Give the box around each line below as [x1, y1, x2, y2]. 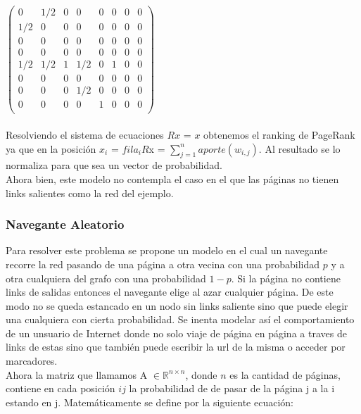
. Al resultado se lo [258, 141, 341, 156]
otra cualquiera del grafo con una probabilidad [6, 270, 206, 285]
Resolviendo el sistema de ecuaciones [6, 127, 164, 142]
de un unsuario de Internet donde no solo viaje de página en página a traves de [6, 325, 347, 340]
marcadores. [6, 353, 58, 368]
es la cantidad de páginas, [229, 367, 341, 382]
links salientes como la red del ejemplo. [6, 185, 174, 200]
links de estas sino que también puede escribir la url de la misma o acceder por [6, 339, 346, 354]
